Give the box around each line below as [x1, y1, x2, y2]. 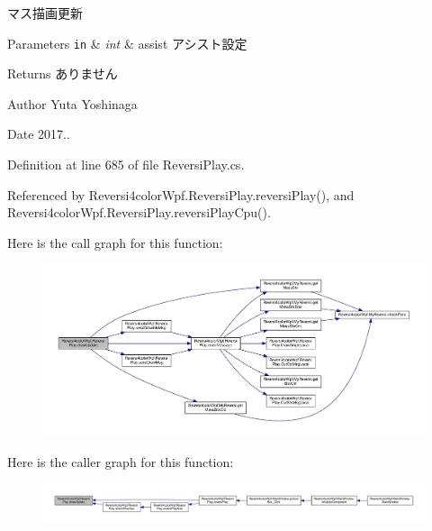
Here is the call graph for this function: [7, 233, 223, 252]
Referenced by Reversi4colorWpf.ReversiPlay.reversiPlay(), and [7, 185, 355, 204]
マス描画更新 [7, 4, 83, 22]
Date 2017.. [7, 124, 70, 143]
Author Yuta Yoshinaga [7, 94, 138, 113]
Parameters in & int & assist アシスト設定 [7, 33, 247, 52]
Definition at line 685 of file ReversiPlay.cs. [7, 155, 245, 174]
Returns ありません [7, 64, 118, 83]
